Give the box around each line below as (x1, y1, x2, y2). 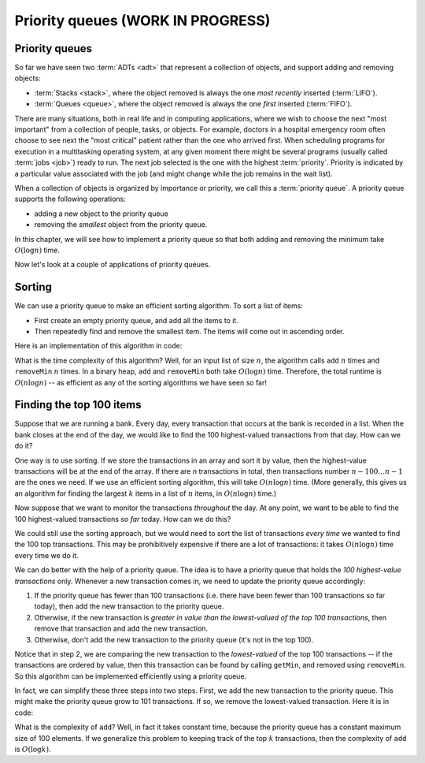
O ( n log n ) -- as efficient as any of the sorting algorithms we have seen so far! (14, 378, 268, 387)
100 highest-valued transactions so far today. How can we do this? (14, 514, 231, 523)
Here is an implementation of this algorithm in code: (14, 341, 183, 351)
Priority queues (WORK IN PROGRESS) (14, 12, 271, 29)
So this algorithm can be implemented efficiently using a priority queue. (14, 671, 247, 681)
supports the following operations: (14, 194, 126, 204)
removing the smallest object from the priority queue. (34, 220, 208, 229)
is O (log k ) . (14, 745, 51, 754)
